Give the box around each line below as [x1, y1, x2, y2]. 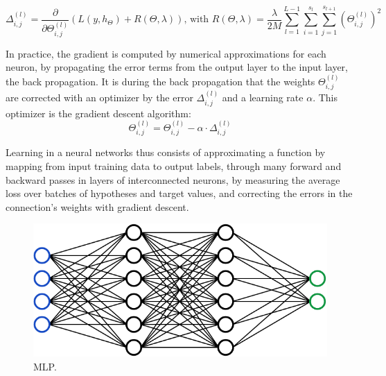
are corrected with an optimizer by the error [6, 90, 193, 105]
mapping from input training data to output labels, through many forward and [6, 158, 342, 173]
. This [313, 90, 338, 105]
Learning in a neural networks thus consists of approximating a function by [6, 145, 326, 160]
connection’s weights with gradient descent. [6, 199, 189, 214]
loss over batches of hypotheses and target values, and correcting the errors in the [6, 186, 353, 200]
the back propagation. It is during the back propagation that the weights [6, 74, 315, 88]
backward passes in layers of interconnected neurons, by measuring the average [6, 172, 340, 187]
